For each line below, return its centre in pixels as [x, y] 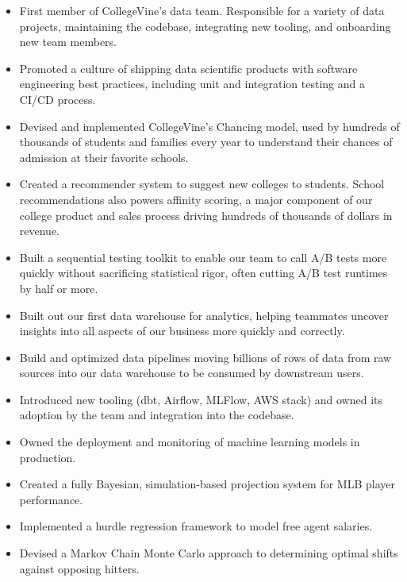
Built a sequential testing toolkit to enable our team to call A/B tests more [203, 257]
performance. [51, 499]
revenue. [40, 231]
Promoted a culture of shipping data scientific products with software [188, 68]
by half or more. [59, 288]
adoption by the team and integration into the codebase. [157, 415]
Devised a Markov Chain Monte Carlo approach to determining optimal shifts [209, 553]
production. [48, 457]
